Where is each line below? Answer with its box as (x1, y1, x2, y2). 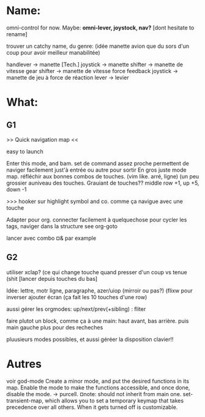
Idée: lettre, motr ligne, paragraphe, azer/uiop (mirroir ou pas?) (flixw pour (6, 286, 193, 294)
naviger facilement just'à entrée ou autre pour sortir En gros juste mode (6, 166, 187, 174)
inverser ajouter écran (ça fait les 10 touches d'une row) (6, 293, 147, 300)
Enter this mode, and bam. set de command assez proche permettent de (6, 159, 190, 167)
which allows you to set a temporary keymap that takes (45, 397, 184, 404)
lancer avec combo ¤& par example (6, 234, 97, 242)
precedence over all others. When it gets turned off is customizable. (6, 403, 178, 411)
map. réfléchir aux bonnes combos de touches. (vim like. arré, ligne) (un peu (6, 172, 199, 180)
